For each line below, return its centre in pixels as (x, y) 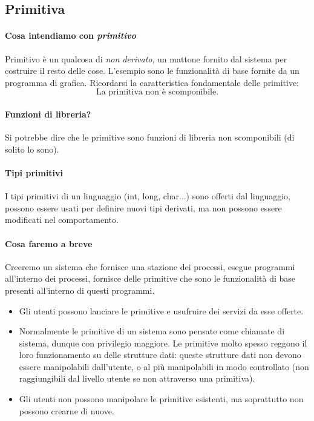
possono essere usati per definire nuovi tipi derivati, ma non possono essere (143, 207)
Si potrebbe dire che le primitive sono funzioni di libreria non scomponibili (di (150, 137)
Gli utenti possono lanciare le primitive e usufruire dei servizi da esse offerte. (161, 310)
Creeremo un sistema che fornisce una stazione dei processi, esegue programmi (150, 266)
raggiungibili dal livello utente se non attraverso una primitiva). (137, 378)
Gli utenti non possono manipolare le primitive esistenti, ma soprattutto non (161, 399)
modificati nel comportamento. (62, 220)
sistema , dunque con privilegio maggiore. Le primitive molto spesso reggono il (163, 343)
